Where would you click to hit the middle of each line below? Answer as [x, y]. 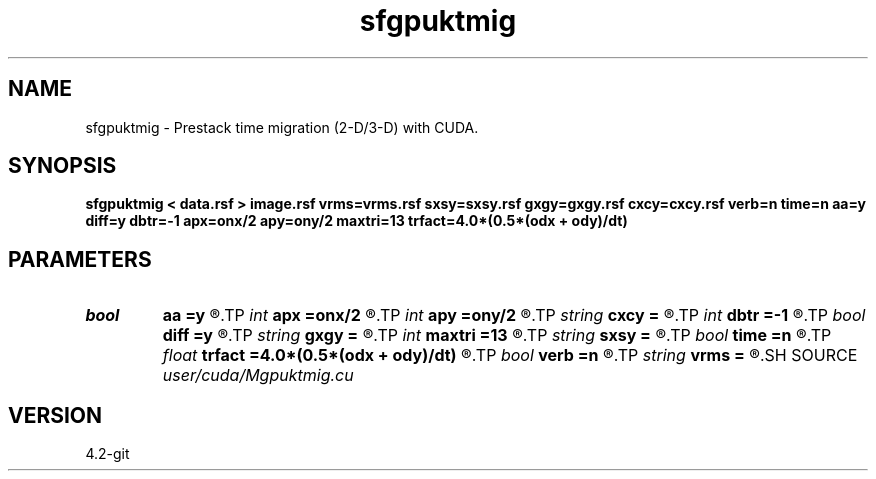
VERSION [55, 415]
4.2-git [107, 454]
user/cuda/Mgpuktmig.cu [258, 375]
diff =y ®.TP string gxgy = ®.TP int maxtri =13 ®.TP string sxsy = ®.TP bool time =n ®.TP [497, 335]
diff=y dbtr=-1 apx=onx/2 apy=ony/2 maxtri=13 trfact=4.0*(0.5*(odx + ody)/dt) [356, 221]
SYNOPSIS [62, 166]
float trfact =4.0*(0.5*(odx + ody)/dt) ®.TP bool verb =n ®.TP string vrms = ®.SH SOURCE [510, 355]
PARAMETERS [80, 259]
